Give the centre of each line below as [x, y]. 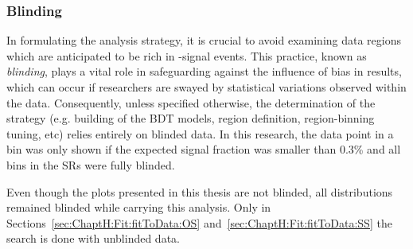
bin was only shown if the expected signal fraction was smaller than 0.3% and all [204, 149]
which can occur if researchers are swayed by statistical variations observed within [206, 87]
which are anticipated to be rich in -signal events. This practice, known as [187, 55]
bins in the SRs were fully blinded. [91, 164]
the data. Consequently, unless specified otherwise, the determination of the [191, 102]
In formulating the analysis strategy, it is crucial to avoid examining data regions [204, 40]
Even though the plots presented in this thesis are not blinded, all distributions [200, 191]
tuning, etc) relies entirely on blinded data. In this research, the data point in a [200, 133]
